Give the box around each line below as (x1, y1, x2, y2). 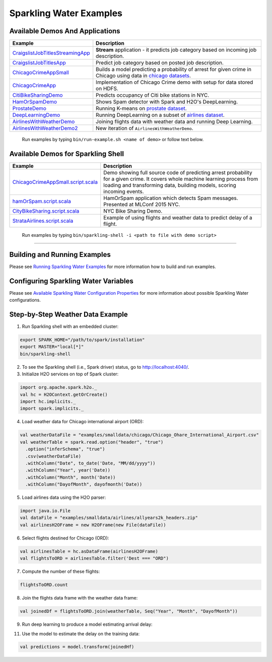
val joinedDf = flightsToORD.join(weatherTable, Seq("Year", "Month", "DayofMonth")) (20, 609, 238, 614)
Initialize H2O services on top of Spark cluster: (22, 371, 119, 377)
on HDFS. (96, 85, 118, 92)
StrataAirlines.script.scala (12, 217, 74, 224)
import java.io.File (20, 508, 71, 514)
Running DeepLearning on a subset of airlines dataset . (96, 111, 225, 118)
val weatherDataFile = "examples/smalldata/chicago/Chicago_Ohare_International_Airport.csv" (20, 432, 259, 438)
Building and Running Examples (9, 250, 111, 259)
